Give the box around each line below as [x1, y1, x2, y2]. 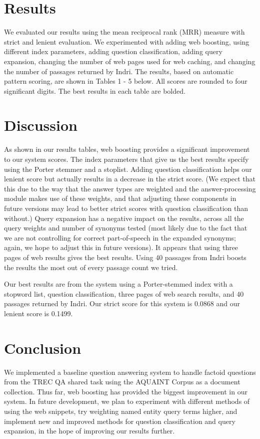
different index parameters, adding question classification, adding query [4, 46, 222, 57]
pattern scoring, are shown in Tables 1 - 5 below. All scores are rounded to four [4, 76, 247, 86]
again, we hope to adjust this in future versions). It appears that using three [4, 242, 238, 253]
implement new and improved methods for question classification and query [4, 415, 235, 426]
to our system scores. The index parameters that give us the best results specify [4, 154, 249, 164]
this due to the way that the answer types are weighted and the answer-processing [4, 183, 256, 193]
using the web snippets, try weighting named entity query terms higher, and [4, 406, 237, 416]
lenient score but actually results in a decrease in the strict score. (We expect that [4, 173, 256, 184]
